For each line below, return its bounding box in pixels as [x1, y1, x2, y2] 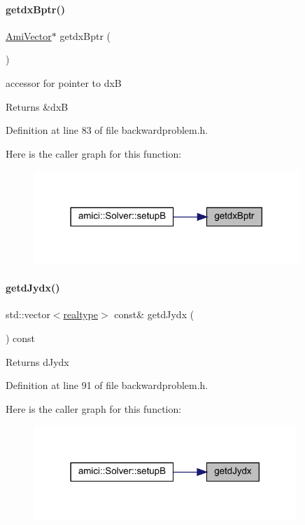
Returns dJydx [6, 354, 69, 369]
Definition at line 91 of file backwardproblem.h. [6, 378, 208, 393]
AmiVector [6, 28, 52, 43]
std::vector [6, 307, 50, 322]
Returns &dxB [6, 99, 69, 114]
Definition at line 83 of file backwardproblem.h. [6, 123, 208, 137]
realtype [63, 307, 98, 322]
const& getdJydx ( [114, 307, 194, 322]
